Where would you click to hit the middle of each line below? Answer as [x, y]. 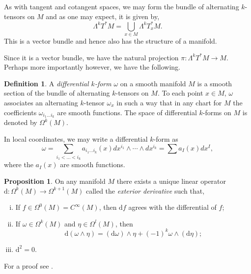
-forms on [217, 112]
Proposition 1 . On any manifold [55, 181]
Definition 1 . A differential [46, 83]
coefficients [20, 112]
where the [19, 164]
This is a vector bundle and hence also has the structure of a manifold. [111, 41]
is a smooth [215, 83]
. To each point [180, 93]
